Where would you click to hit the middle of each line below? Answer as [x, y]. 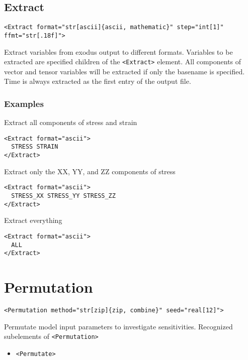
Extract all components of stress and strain [71, 122]
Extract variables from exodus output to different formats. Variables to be [118, 51]
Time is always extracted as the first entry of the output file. [98, 81]
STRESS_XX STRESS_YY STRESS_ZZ [63, 196]
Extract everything [33, 220]
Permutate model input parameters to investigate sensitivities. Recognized [118, 326]
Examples [24, 103]
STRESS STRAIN [35, 147]
